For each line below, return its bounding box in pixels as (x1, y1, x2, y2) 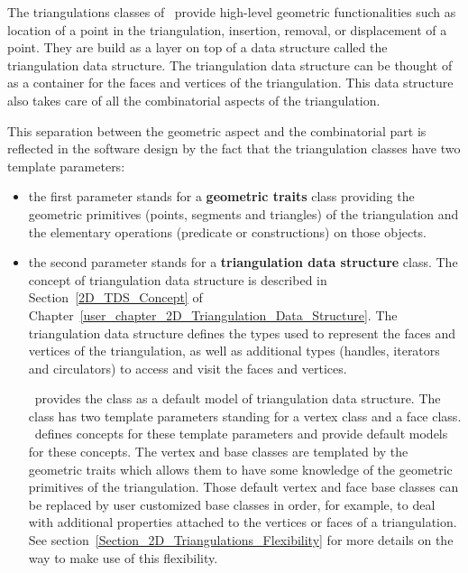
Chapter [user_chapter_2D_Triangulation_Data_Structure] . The (28, 305, 398, 324)
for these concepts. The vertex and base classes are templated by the (28, 442, 408, 461)
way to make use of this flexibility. (28, 548, 218, 567)
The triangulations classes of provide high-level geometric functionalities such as (7, 3, 456, 21)
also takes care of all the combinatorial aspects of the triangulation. (7, 90, 381, 109)
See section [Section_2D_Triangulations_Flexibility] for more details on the (28, 531, 454, 550)
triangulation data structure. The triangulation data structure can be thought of (7, 55, 453, 74)
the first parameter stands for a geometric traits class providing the (28, 187, 415, 206)
